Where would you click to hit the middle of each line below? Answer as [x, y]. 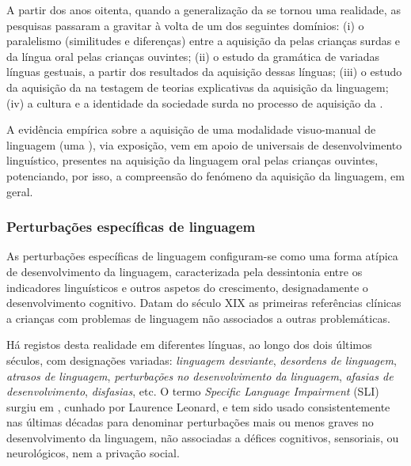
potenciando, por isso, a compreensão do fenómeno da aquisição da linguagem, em [205, 175]
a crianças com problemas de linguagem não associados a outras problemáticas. [198, 318]
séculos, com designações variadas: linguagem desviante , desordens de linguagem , [202, 360]
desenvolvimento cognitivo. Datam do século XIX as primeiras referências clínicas [204, 303]
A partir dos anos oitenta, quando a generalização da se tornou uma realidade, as [204, 9]
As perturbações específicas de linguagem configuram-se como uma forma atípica [202, 256]
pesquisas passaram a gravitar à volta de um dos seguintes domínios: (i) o [185, 25]
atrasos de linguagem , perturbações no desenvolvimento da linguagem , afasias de [200, 375]
